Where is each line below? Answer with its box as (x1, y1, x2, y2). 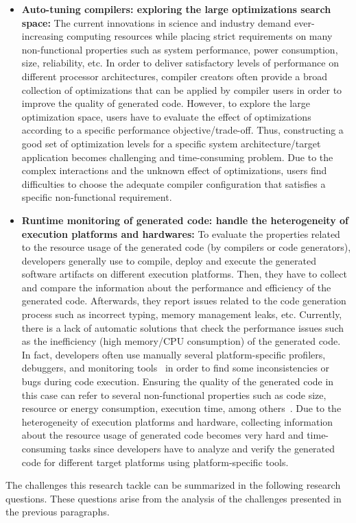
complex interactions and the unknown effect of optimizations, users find (21, 163, 327, 178)
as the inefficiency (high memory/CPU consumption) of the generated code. (21, 334, 341, 348)
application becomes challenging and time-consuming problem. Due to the (21, 149, 333, 164)
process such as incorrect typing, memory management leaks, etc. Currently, (21, 307, 342, 321)
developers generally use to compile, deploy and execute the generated (21, 253, 316, 267)
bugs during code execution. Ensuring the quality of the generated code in (21, 374, 334, 389)
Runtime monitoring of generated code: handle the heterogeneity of (21, 212, 348, 227)
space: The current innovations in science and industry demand (21, 15, 292, 29)
